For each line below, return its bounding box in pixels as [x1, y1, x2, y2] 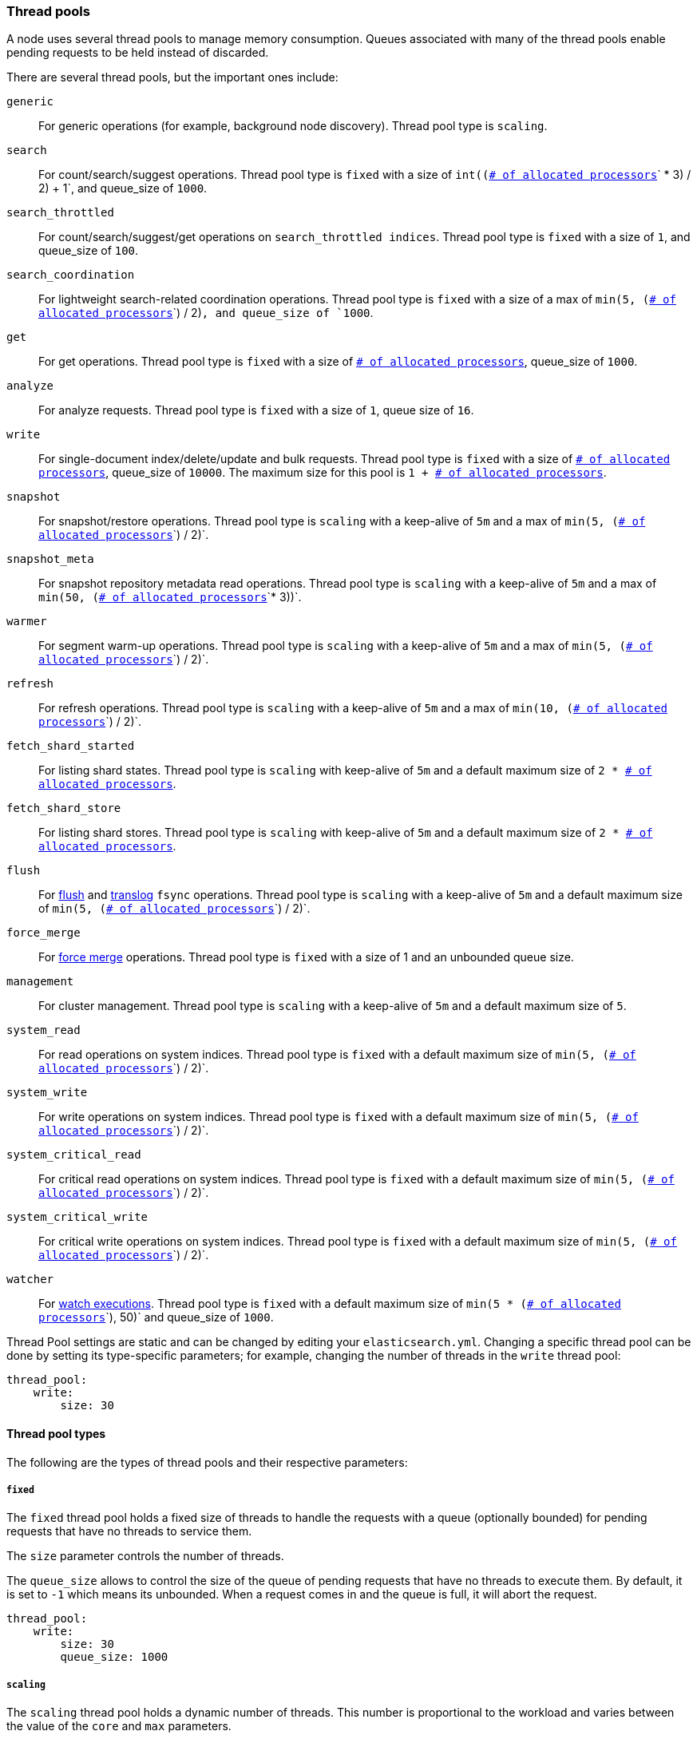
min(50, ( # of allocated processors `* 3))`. [38, 590, 302, 604]
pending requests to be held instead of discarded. [6, 46, 269, 60]
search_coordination [6, 268, 135, 282]
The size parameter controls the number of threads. [6, 1549, 284, 1563]
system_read [6, 1024, 81, 1037]
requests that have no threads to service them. [6, 1524, 252, 1539]
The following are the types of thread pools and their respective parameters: [6, 1455, 408, 1469]
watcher [6, 1273, 54, 1286]
